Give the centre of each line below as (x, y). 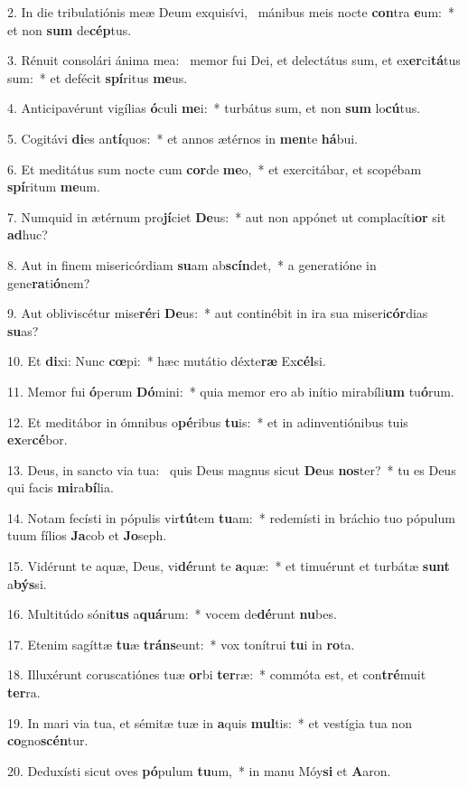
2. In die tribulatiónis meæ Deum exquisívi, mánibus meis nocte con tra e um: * (231, 12)
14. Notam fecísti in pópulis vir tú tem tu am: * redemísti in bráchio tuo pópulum (231, 517)
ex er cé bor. (37, 440)
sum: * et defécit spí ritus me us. (98, 77)
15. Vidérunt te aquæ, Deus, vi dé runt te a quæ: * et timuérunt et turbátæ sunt (229, 566)
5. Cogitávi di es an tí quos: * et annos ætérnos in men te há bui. (183, 138)
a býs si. (27, 583)
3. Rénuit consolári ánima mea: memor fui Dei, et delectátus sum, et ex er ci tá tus (234, 60)
